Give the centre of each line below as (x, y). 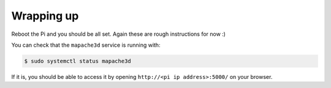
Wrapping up (45, 16)
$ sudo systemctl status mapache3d (78, 61)
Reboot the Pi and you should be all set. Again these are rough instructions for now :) (119, 34)
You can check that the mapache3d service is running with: (86, 45)
